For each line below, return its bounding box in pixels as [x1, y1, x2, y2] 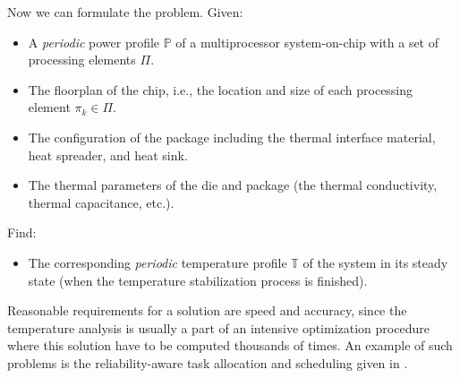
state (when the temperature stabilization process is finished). [28, 271, 368, 289]
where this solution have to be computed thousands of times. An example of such [7, 336, 453, 355]
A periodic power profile [28, 32, 160, 51]
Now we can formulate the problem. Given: [7, 3, 243, 21]
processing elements [28, 50, 136, 69]
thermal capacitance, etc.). [28, 193, 175, 211]
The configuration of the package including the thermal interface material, [28, 127, 436, 146]
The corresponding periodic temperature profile [28, 253, 287, 271]
